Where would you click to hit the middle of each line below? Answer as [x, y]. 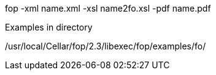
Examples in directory [49, 27]
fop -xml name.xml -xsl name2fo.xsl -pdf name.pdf [108, 8]
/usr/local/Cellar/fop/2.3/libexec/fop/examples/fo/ [106, 46]
